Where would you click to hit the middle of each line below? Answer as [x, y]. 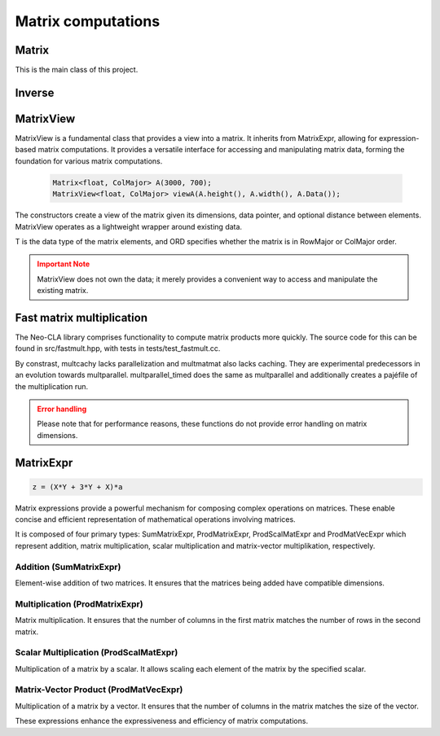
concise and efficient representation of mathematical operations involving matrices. [156, 519]
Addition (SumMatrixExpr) [68, 567]
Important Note [64, 264]
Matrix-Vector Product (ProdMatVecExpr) [99, 690]
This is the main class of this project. [77, 70]
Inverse [35, 92]
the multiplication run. [52, 386]
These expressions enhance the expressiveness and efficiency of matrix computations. [162, 721]
